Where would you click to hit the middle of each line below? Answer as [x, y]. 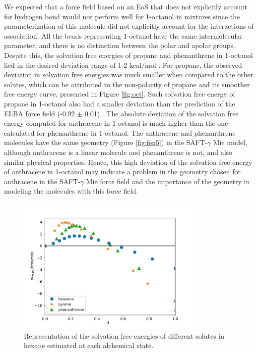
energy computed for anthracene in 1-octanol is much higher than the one [116, 123]
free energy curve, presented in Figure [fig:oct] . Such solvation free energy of [120, 94]
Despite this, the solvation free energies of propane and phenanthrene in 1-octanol [129, 55]
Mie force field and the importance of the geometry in [168, 181]
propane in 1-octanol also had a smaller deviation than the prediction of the [120, 103]
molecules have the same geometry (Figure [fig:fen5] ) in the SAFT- [106, 142]
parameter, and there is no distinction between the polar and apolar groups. [120, 45]
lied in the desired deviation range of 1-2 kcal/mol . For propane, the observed [123, 65]
